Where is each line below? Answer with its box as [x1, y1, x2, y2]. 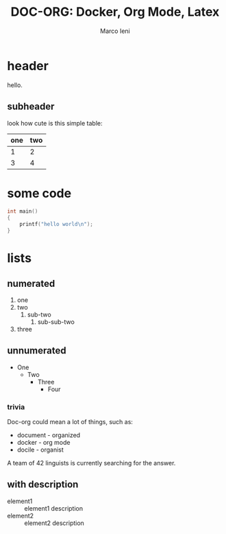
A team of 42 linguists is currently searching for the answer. [7, 459, 176, 467]
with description [7, 478, 79, 491]
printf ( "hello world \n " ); [19, 221, 94, 228]
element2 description [24, 519, 84, 527]
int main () [7, 208, 38, 215]
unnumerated [7, 345, 66, 357]
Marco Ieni [100, 27, 130, 35]
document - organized [16, 431, 81, 439]
